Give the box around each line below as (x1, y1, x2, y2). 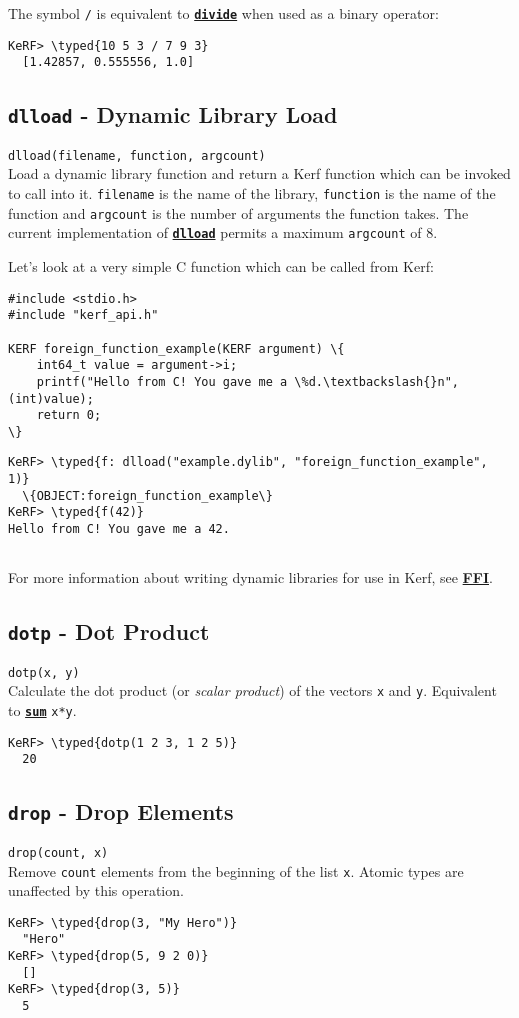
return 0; (36, 408, 102, 423)
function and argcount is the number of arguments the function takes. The (8, 202, 469, 223)
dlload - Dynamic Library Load (8, 99, 338, 130)
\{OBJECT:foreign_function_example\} (22, 488, 273, 503)
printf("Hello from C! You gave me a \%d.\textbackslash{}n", (36, 374, 460, 389)
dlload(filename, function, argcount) (8, 148, 266, 163)
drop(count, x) (8, 845, 109, 860)
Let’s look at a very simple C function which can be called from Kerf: (8, 255, 434, 276)
